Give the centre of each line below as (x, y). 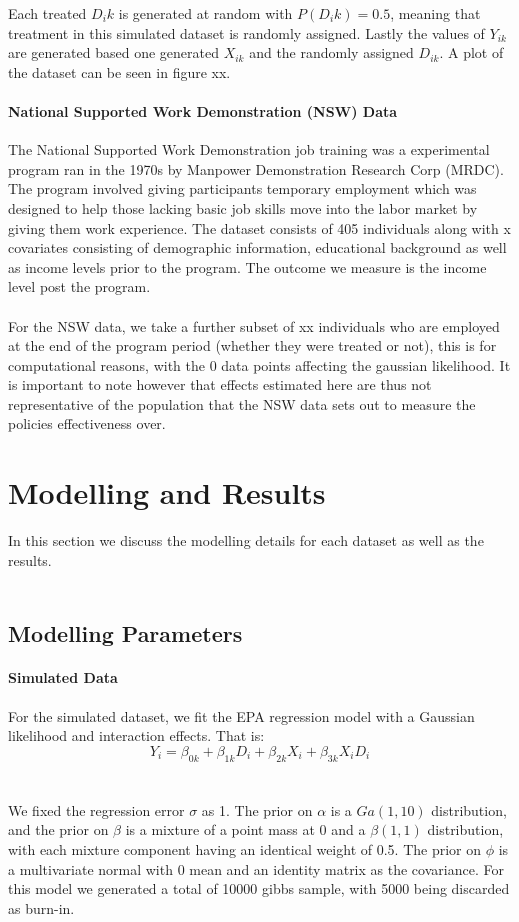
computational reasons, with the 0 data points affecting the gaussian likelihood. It (259, 364)
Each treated (47, 13)
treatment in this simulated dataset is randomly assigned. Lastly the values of (246, 32)
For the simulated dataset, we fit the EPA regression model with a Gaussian (241, 715)
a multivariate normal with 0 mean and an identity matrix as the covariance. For (256, 868)
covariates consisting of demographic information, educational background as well (257, 247)
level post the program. (79, 286)
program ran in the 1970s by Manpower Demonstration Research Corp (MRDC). (256, 168)
